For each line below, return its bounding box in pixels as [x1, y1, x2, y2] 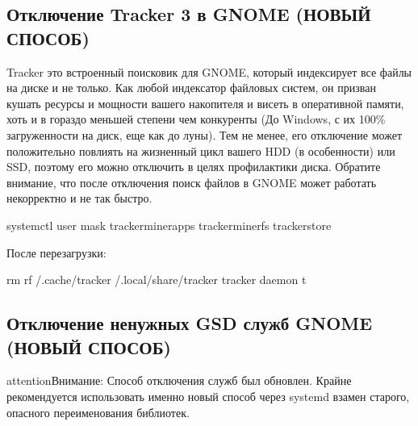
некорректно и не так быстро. [6, 190, 153, 207]
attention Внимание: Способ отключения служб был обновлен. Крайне [6, 372, 352, 389]
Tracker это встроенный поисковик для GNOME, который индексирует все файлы [6, 63, 412, 80]
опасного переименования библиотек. [6, 403, 190, 420]
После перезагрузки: [6, 244, 107, 261]
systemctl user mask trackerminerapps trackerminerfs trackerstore [6, 216, 332, 233]
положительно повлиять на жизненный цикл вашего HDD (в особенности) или [6, 142, 395, 159]
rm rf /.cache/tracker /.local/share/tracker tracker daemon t [6, 271, 307, 288]
